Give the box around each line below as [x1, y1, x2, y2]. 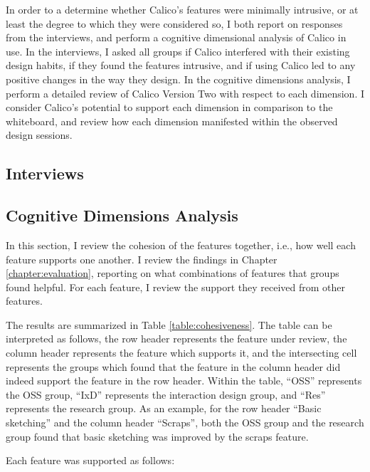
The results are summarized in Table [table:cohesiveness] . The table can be [6, 317, 332, 332]
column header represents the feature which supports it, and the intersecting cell [6, 345, 357, 360]
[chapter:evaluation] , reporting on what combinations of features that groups [6, 266, 339, 280]
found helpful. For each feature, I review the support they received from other [6, 279, 345, 294]
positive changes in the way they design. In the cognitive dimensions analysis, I [6, 71, 351, 86]
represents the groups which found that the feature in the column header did [6, 359, 341, 374]
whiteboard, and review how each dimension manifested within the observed [6, 113, 338, 128]
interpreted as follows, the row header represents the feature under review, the [6, 331, 347, 346]
